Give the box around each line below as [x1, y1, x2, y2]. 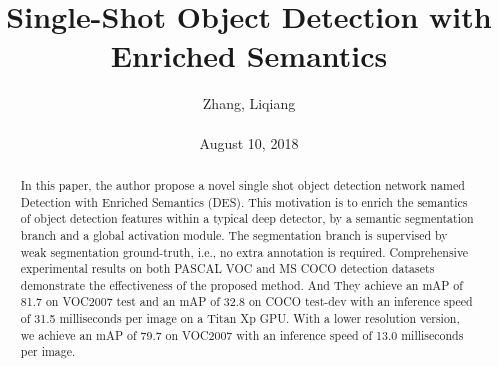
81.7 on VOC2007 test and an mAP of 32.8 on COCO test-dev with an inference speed [20, 293, 473, 310]
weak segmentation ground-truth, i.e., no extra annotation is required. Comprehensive [20, 243, 469, 260]
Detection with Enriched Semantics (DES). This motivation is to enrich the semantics [20, 193, 468, 210]
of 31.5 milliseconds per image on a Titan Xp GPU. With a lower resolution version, [20, 310, 460, 327]
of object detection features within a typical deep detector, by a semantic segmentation [20, 210, 474, 227]
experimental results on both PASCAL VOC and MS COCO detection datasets [20, 260, 435, 277]
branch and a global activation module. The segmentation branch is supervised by [20, 226, 448, 243]
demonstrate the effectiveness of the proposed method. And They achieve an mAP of [20, 276, 463, 293]
